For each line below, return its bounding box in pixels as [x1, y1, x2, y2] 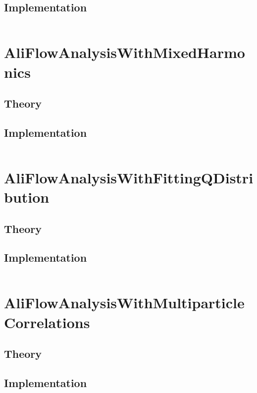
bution [4, 187, 50, 207]
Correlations [4, 312, 90, 332]
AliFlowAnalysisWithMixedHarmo [4, 42, 245, 62]
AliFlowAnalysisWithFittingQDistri [4, 167, 254, 187]
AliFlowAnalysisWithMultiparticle [4, 292, 245, 313]
